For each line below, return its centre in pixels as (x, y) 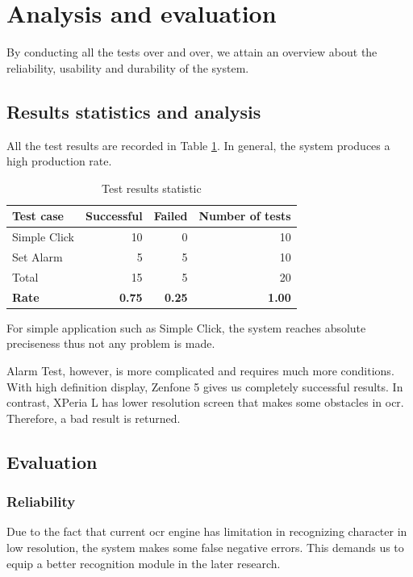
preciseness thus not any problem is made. (111, 343)
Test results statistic (152, 188)
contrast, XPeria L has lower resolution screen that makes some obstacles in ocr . (205, 402)
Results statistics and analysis (134, 111)
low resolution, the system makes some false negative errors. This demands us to (205, 547)
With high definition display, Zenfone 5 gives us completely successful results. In (205, 386)
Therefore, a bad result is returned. (94, 418)
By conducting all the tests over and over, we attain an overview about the (192, 52)
